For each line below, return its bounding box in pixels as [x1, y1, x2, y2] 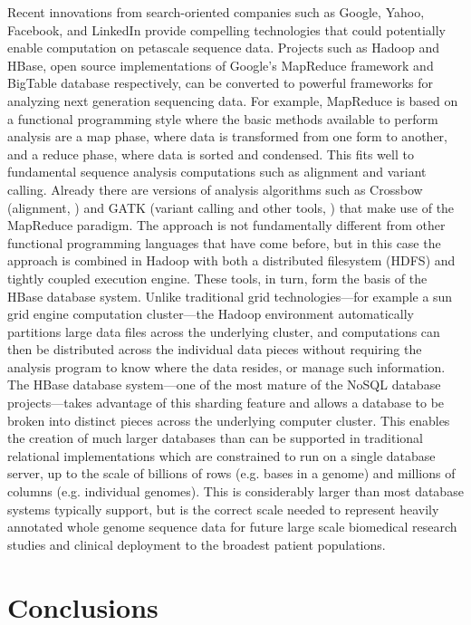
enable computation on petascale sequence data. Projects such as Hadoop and [7, 38, 439, 57]
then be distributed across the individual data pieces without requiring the [7, 340, 422, 359]
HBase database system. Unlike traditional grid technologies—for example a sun [7, 286, 453, 305]
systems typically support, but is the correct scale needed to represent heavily [7, 499, 439, 518]
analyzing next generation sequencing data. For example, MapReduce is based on [7, 91, 458, 110]
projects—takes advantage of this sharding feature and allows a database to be [7, 393, 445, 412]
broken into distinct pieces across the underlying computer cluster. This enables [7, 410, 450, 429]
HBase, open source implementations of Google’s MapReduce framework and [7, 55, 434, 74]
